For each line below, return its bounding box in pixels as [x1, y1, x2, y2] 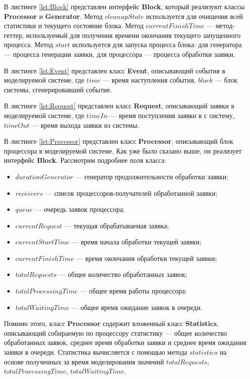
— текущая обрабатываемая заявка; [64, 220, 169, 230]
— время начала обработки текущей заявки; [71, 237, 201, 247]
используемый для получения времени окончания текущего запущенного [26, 30, 241, 40]
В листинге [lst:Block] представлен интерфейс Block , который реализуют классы [4, 1, 245, 11]
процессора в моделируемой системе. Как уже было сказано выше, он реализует [4, 145, 242, 155]
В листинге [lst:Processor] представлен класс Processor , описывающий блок [4, 136, 233, 146]
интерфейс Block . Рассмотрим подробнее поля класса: [4, 155, 167, 165]
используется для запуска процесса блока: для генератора [72, 39, 242, 50]
